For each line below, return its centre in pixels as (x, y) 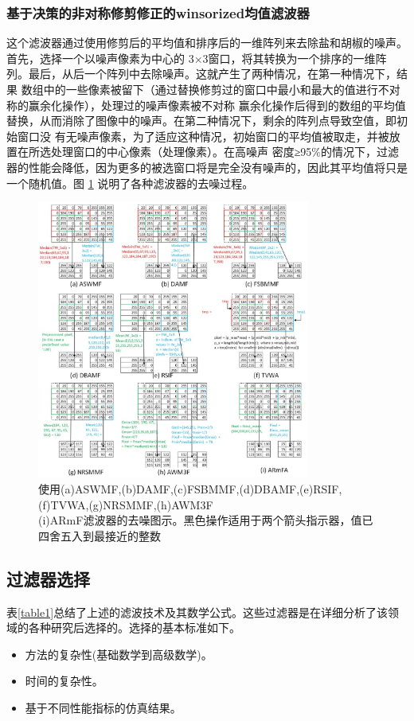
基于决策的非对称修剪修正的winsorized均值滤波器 (158, 12)
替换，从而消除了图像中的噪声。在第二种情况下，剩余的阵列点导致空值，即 (201, 121)
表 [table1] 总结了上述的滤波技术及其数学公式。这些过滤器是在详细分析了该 (197, 612)
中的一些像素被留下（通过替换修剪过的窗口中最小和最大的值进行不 (216, 89)
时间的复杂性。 (64, 681)
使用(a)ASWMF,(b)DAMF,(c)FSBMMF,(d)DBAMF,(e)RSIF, (190, 489)
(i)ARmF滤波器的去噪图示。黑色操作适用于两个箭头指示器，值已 (206, 520)
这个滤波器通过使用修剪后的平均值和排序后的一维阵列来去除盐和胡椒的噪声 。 (207, 43)
